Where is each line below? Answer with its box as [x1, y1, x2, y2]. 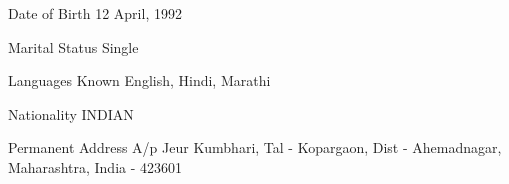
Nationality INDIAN [8, 103, 134, 124]
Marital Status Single [8, 36, 139, 57]
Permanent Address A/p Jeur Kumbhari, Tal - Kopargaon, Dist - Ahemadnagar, [8, 137, 502, 158]
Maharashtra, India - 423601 [8, 156, 183, 177]
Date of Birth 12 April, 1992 [8, 3, 182, 23]
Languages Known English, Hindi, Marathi [8, 70, 271, 91]
